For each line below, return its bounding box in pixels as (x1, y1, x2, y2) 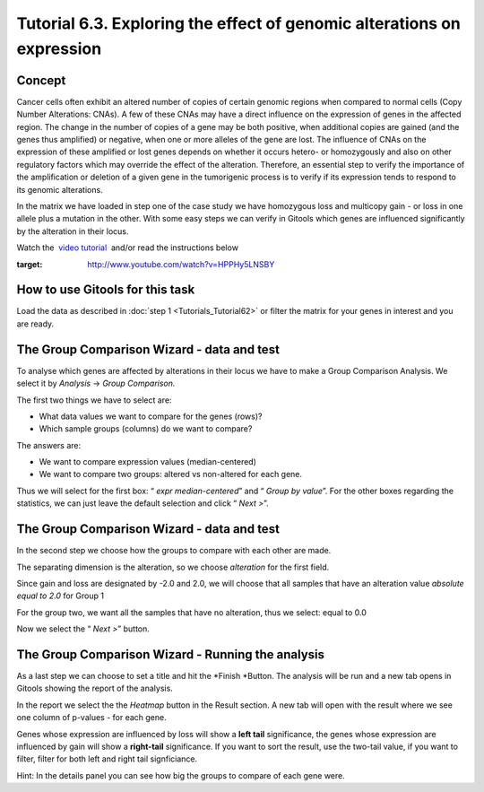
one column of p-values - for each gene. (16, 712, 167, 723)
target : (16, 258, 43, 269)
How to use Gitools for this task (16, 283, 195, 298)
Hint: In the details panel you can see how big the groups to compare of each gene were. (16, 770, 345, 780)
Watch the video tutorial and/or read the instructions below (16, 242, 239, 253)
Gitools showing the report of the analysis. (16, 683, 174, 694)
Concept (16, 73, 66, 88)
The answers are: (16, 440, 81, 450)
